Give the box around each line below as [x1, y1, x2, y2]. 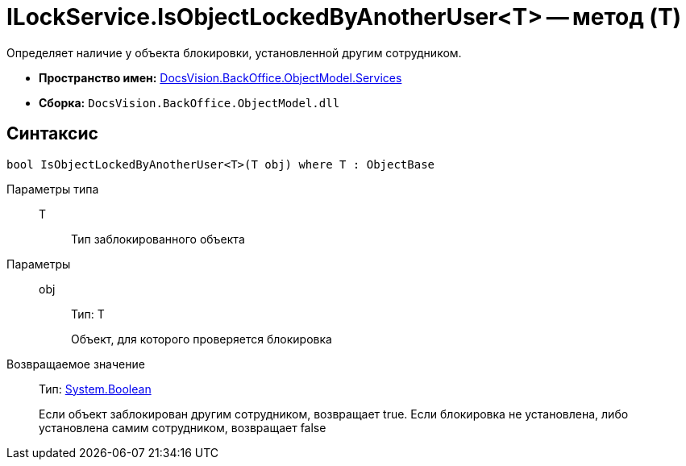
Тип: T [71, 306, 105, 321]
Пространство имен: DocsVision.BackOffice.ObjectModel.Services [39, 70, 402, 85]
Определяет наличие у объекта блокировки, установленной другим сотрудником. [6, 45, 462, 60]
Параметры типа [6, 181, 99, 196]
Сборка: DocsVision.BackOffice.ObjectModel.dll [39, 95, 340, 110]
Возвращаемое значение [6, 356, 145, 371]
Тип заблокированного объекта [71, 231, 245, 246]
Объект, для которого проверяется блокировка [71, 331, 332, 346]
